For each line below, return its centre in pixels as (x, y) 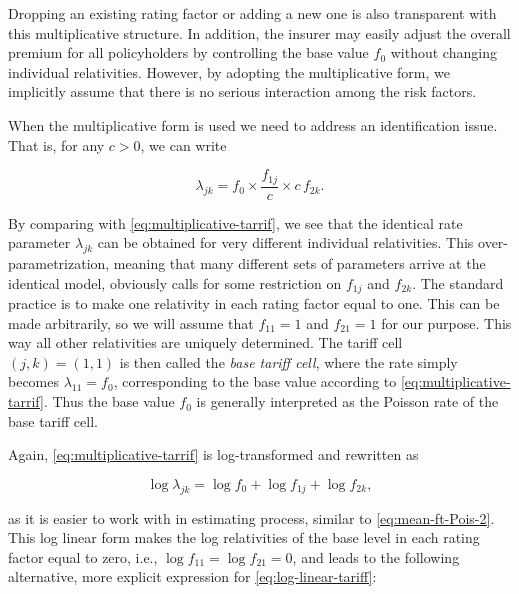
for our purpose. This (446, 322)
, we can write (183, 144)
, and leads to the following (376, 556)
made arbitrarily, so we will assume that (131, 322)
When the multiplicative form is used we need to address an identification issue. (253, 124)
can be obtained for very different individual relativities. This (285, 242)
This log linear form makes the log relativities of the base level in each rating (244, 537)
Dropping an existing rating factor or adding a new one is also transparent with (252, 13)
